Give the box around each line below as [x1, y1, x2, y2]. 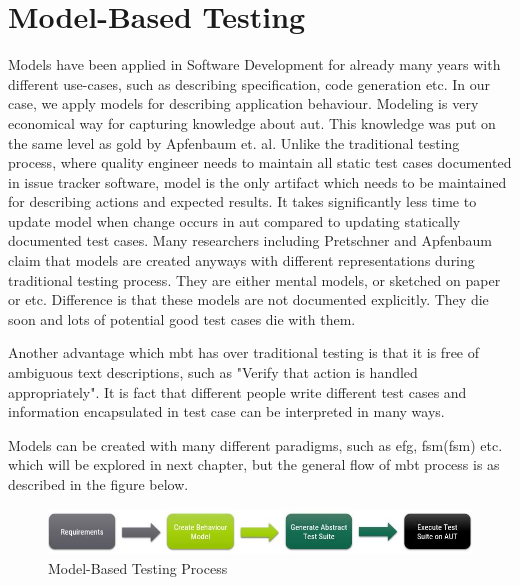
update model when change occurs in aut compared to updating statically [8, 210, 461, 231]
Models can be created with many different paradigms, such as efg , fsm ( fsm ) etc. [8, 434, 503, 455]
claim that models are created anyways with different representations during [8, 250, 475, 271]
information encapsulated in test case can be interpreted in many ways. [8, 401, 445, 422]
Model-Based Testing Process [48, 557, 228, 578]
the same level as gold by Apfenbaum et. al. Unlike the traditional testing [8, 132, 460, 153]
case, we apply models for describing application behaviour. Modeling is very [8, 93, 479, 114]
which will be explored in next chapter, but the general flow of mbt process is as [8, 454, 500, 475]
